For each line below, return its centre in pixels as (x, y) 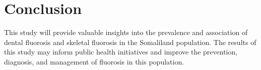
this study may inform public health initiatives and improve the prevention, (121, 52)
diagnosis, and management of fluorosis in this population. (94, 61)
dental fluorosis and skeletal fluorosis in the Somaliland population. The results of (130, 42)
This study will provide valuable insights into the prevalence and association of (126, 32)
